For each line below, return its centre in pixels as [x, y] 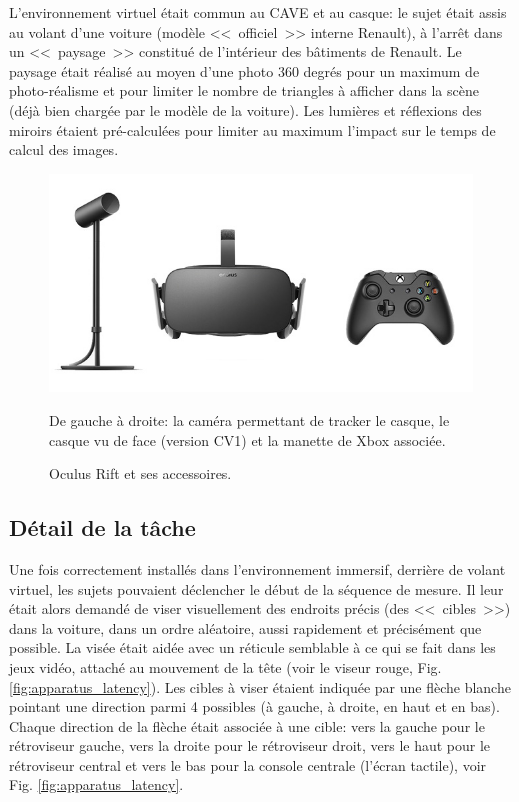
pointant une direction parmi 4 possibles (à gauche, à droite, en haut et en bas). [254, 706]
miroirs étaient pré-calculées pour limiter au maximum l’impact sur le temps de [252, 129]
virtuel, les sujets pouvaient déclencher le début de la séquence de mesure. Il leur [256, 588]
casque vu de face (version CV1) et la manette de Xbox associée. [247, 439]
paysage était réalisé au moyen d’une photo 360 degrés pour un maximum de [244, 70]
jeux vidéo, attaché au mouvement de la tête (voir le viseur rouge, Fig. [225, 666]
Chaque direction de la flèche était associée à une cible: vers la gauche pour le [247, 725]
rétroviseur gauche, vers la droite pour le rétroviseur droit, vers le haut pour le [250, 745]
